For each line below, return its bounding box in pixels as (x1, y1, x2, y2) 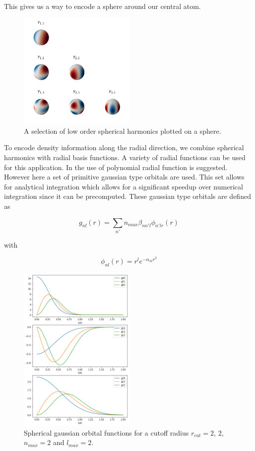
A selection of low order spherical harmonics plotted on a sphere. (24, 125, 221, 136)
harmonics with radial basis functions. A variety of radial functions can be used (4, 152, 246, 162)
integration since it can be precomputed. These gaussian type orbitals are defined (4, 191, 251, 201)
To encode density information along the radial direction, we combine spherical (4, 142, 244, 153)
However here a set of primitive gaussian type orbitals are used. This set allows (4, 172, 245, 182)
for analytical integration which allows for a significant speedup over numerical (4, 181, 243, 191)
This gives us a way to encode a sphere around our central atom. (4, 1, 201, 11)
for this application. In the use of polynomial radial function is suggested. (4, 162, 228, 172)
